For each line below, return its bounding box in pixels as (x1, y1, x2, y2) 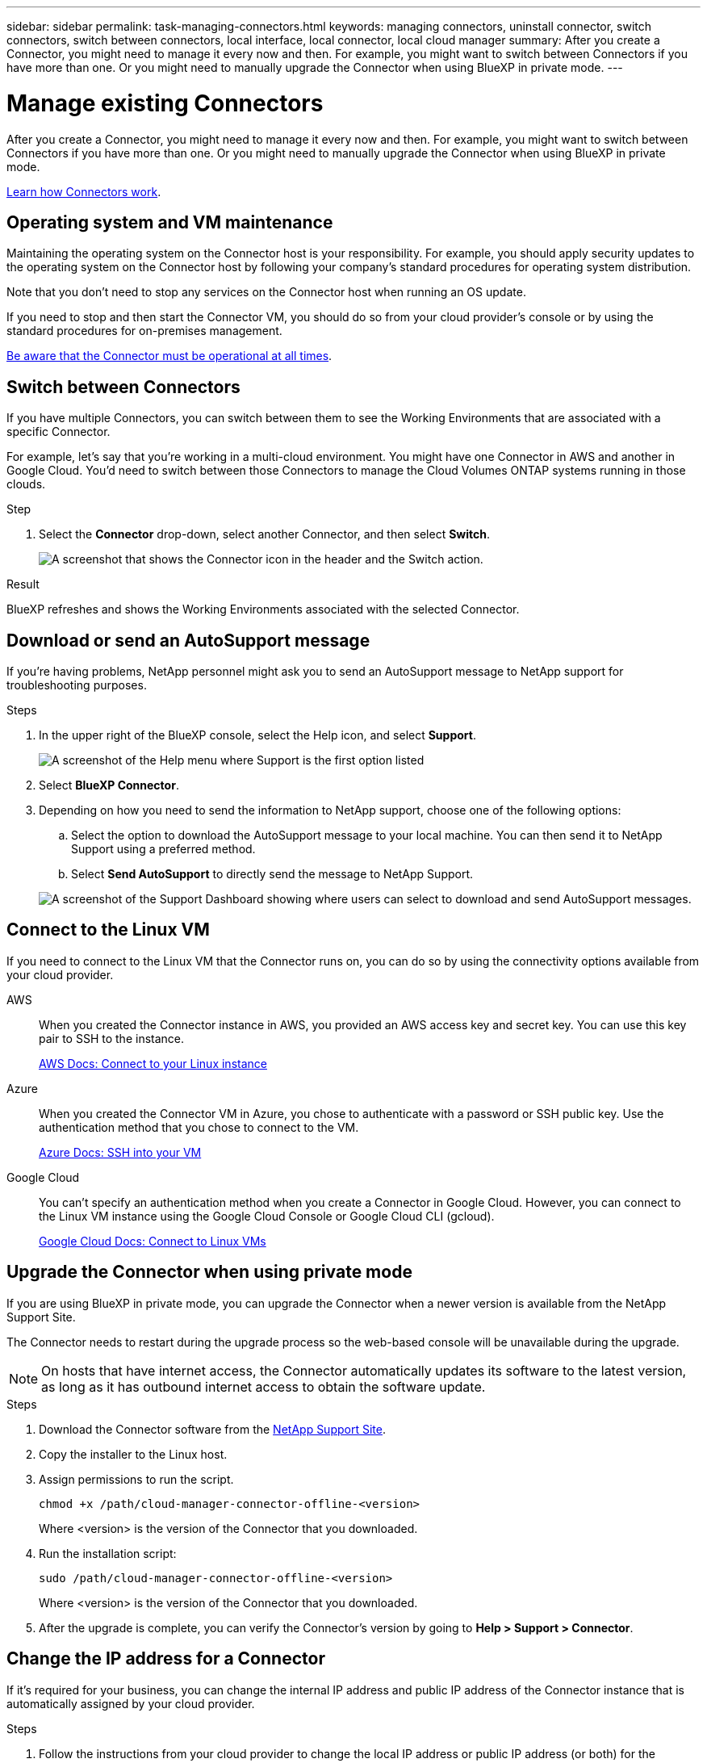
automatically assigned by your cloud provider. (6, 1696, 255, 1711)
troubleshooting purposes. (6, 678, 147, 693)
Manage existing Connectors (6, 89, 324, 117)
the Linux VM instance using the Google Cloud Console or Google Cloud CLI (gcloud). (39, 1208, 495, 1223)
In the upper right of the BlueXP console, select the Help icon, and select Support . (39, 728, 476, 743)
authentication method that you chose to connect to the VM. (39, 1120, 359, 1134)
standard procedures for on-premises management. (6, 324, 282, 338)
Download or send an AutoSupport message (6, 630, 370, 651)
